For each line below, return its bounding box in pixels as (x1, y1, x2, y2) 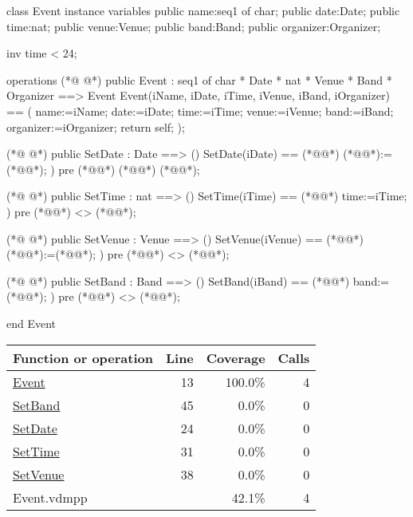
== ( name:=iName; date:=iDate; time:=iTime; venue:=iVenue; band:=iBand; (6, 102, 394, 119)
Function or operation (13, 348, 153, 367)
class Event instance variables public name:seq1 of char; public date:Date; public (6, 2, 400, 18)
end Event (6, 314, 57, 331)
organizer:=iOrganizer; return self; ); (6, 118, 185, 135)
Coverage (206, 348, 265, 367)
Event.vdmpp (13, 487, 88, 507)
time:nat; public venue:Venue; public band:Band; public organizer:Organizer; (6, 18, 381, 34)
